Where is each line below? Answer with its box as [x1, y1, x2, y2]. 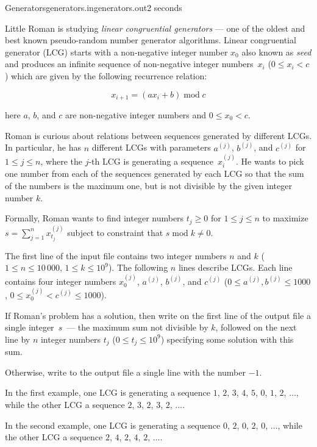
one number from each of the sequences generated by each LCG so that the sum [5, 167, 304, 180]
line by [5, 332, 30, 345]
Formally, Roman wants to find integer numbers [5, 212, 184, 224]
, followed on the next [215, 321, 297, 334]
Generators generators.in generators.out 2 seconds [5, 1, 182, 13]
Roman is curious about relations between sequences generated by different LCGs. [5, 129, 312, 141]
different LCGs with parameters [91, 141, 211, 154]
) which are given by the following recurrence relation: [5, 69, 207, 82]
